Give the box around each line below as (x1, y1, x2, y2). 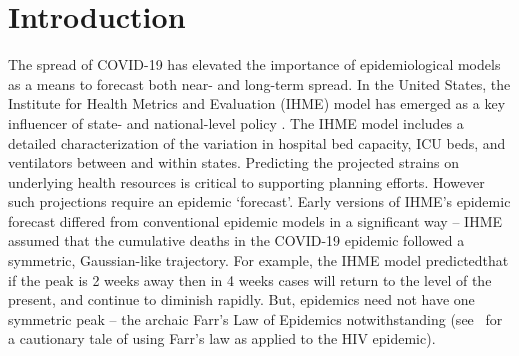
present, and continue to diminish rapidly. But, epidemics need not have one (8, 289, 475, 310)
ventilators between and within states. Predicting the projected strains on (8, 152, 460, 173)
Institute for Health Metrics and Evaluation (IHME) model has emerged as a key (8, 93, 506, 114)
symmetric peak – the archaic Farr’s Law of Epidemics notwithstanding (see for (8, 308, 503, 329)
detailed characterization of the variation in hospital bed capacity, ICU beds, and (8, 132, 506, 153)
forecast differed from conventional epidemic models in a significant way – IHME (8, 210, 503, 231)
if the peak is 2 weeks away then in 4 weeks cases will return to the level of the (8, 269, 492, 290)
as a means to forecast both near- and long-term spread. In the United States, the (8, 73, 511, 94)
